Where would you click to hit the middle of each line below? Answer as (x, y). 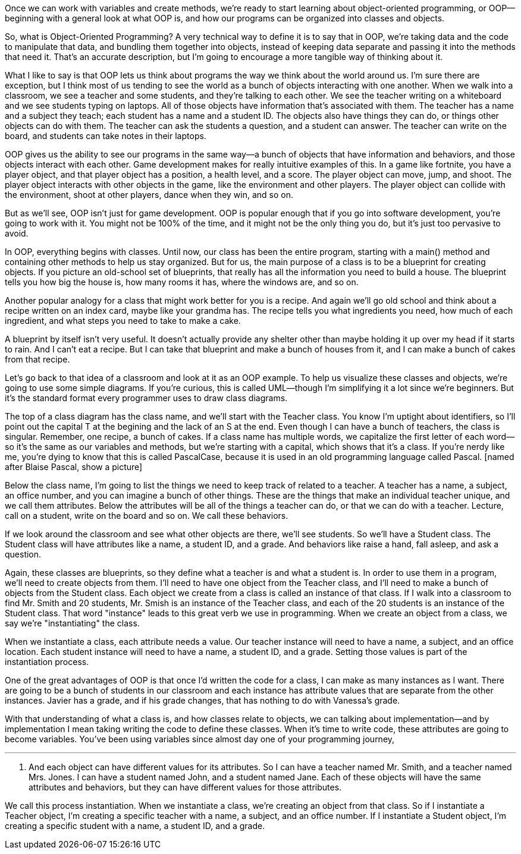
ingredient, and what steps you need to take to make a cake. (123, 321)
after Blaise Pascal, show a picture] (74, 467)
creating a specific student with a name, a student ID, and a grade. (135, 826)
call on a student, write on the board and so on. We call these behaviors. (147, 516)
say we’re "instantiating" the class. (72, 623)
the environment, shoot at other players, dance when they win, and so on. (149, 195)
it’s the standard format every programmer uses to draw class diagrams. (146, 398)
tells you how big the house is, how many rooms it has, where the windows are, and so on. (182, 282)
